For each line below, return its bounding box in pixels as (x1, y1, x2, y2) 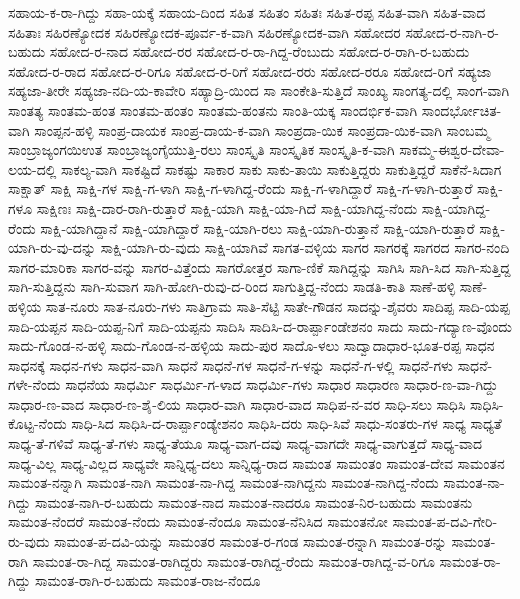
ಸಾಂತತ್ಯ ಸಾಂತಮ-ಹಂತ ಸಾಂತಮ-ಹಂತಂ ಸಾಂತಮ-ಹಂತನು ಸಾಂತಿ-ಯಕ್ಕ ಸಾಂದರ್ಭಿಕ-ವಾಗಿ (8, 99, 418, 120)
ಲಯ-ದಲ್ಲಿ (8, 158, 57, 179)
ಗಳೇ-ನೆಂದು (8, 374, 61, 395)
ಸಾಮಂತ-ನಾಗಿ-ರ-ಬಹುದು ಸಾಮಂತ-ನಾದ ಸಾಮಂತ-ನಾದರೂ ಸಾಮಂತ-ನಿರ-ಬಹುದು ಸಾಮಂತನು (35, 491, 473, 512)
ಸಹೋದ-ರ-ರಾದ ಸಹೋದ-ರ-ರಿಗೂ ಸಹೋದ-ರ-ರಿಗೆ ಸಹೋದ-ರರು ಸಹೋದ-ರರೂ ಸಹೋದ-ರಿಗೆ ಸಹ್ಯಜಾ (8, 60, 492, 81)
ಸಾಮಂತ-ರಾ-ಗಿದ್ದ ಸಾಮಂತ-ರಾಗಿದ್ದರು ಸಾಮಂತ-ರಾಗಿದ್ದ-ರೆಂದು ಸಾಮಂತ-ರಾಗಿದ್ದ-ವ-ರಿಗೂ (32, 550, 435, 571)
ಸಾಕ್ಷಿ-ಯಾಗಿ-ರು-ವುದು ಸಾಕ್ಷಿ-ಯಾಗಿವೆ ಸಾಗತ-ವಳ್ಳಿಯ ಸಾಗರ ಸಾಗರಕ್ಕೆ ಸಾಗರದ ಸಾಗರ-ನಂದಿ (100, 237, 510, 258)
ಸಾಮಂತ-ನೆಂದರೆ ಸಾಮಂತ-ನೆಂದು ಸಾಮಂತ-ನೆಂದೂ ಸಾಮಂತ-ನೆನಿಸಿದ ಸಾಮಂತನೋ (8, 511, 388, 532)
